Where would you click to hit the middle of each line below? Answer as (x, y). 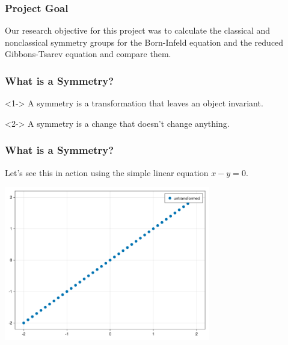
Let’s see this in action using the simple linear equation (107, 172)
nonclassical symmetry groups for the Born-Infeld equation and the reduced (144, 42)
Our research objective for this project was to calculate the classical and (138, 30)
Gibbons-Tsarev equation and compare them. (88, 54)
